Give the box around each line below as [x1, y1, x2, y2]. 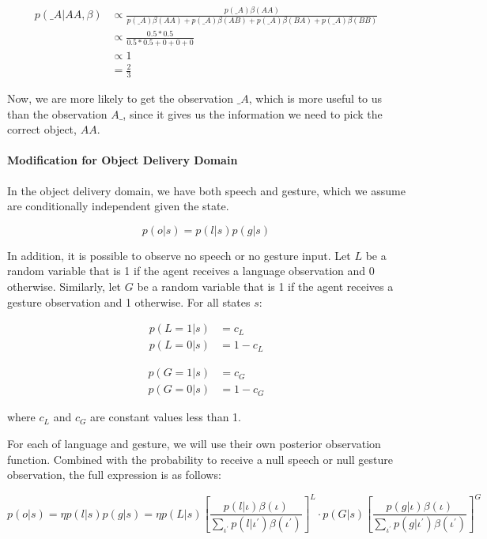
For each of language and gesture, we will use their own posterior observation [7, 435, 381, 451]
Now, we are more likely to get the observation [7, 90, 233, 107]
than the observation [7, 105, 108, 122]
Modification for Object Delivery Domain [7, 152, 238, 168]
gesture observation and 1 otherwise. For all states [7, 293, 251, 310]
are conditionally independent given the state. [7, 198, 229, 214]
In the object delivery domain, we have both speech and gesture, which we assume [7, 182, 406, 198]
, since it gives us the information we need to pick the [123, 105, 383, 122]
